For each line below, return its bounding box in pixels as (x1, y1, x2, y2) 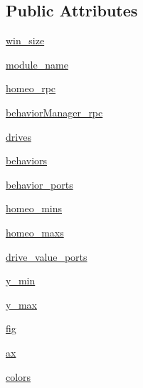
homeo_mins (6, 201, 63, 216)
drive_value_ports (6, 249, 88, 264)
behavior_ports (6, 176, 73, 191)
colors (6, 369, 31, 384)
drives (6, 129, 31, 144)
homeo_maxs (6, 224, 64, 239)
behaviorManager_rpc (6, 104, 103, 119)
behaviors (6, 153, 48, 168)
